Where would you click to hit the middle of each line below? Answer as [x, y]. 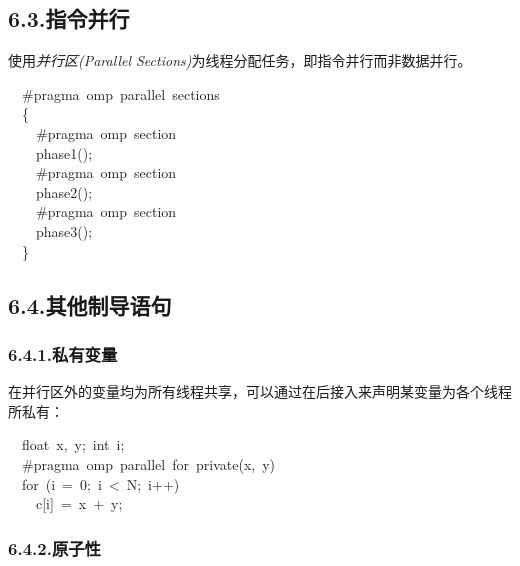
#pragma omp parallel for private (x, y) [148, 463]
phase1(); [64, 152]
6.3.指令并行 [69, 18]
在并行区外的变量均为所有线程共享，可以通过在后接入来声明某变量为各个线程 [260, 391]
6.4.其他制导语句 [90, 304]
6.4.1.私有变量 [63, 353]
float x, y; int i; [73, 444]
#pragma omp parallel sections [120, 93]
